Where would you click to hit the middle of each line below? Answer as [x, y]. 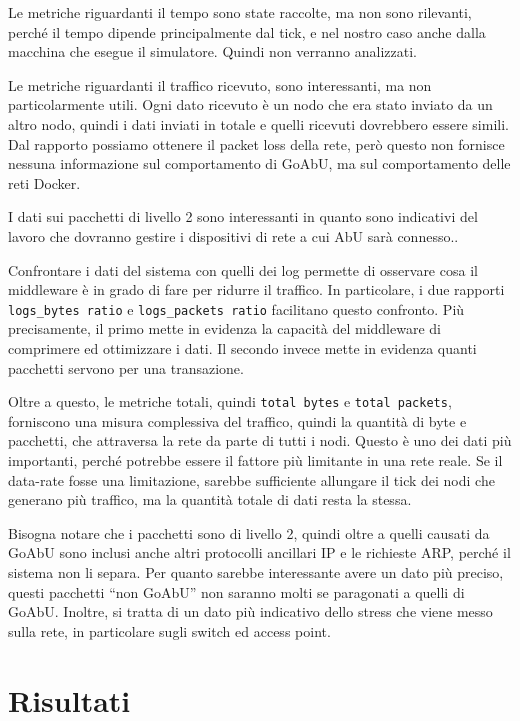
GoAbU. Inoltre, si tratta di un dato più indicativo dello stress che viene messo [250, 611]
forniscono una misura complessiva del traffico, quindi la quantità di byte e [237, 420]
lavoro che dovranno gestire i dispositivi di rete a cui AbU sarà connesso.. [233, 235]
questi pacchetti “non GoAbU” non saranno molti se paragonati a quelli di [236, 591]
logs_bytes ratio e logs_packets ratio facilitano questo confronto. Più [236, 308]
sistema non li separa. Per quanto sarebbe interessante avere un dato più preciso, [256, 571]
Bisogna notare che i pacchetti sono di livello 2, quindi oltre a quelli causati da [249, 532]
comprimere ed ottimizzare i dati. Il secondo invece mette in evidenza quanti [242, 347]
